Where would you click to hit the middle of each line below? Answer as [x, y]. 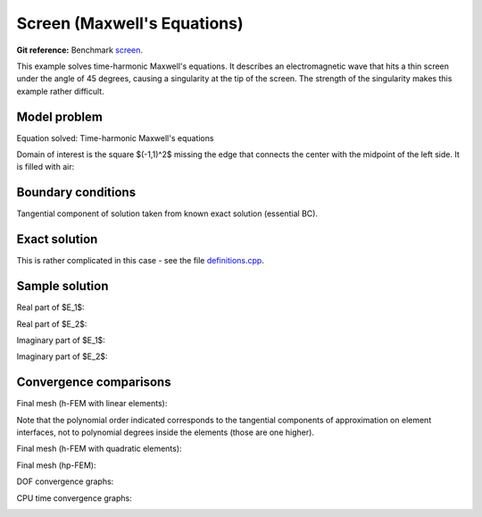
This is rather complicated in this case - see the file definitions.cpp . [141, 261]
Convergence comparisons [94, 383]
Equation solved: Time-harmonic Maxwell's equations [115, 138]
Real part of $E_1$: [50, 307]
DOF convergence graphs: [65, 481]
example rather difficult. [60, 91]
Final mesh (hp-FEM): [57, 465]
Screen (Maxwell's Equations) [130, 23]
